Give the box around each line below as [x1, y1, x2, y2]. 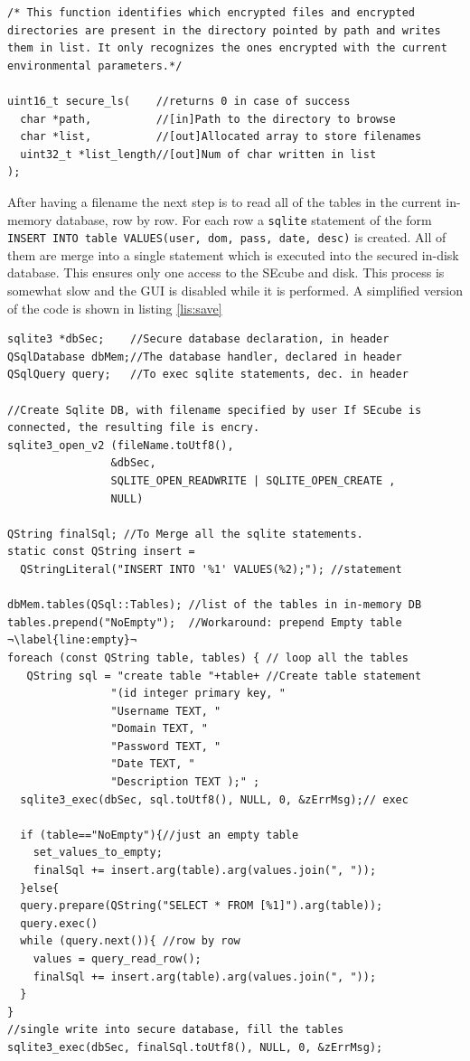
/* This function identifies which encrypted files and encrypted [7, 6, 416, 19]
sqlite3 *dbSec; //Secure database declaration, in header [7, 333, 390, 346]
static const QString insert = [7, 545, 195, 559]
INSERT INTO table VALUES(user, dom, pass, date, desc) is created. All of [7, 228, 446, 247]
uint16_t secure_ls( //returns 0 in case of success [7, 94, 351, 108]
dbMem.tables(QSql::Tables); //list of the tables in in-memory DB [7, 598, 422, 612]
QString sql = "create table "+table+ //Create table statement [26, 669, 422, 682]
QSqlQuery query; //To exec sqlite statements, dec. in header [7, 368, 409, 381]
